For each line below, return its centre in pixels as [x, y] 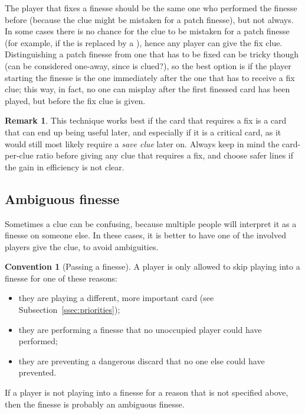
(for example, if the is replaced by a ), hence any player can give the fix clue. [144, 42]
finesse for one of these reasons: [61, 278]
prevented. [37, 372]
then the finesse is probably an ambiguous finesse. [95, 404]
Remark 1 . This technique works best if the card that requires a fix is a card [146, 120]
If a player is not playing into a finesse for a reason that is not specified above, [147, 392]
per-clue [19, 155]
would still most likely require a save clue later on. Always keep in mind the [142, 143]
